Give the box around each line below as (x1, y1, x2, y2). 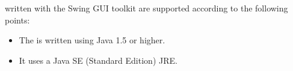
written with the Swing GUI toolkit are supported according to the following (5, 2, 288, 14)
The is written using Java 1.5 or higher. (19, 34, 165, 46)
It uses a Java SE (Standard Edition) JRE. (19, 54, 177, 66)
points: (5, 13, 30, 26)
